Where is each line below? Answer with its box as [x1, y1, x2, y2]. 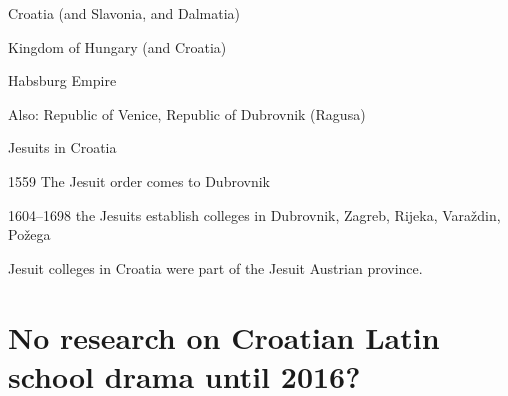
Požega [8, 224, 51, 245]
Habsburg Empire [8, 70, 117, 91]
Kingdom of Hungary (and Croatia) [8, 36, 227, 57]
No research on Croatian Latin [8, 316, 440, 357]
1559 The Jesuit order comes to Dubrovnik [8, 170, 270, 191]
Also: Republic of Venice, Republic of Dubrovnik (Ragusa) [8, 103, 366, 124]
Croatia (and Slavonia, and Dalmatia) [8, 3, 241, 23]
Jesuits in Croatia [8, 137, 117, 158]
